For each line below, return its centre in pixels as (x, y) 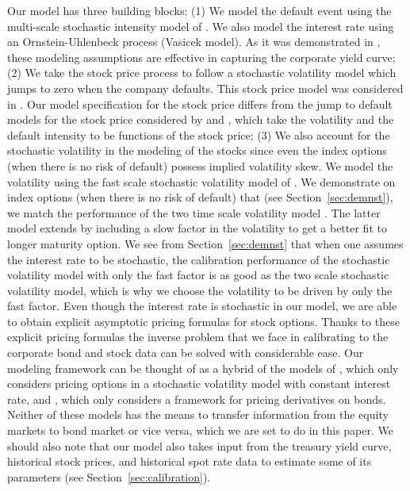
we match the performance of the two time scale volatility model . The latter (194, 212)
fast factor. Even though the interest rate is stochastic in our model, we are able (202, 306)
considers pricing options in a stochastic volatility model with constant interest (199, 384)
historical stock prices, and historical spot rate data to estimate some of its (190, 461)
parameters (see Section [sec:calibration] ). (109, 476)
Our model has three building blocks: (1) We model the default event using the (199, 10)
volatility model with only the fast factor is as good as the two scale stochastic (198, 275)
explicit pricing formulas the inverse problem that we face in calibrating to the (198, 337)
